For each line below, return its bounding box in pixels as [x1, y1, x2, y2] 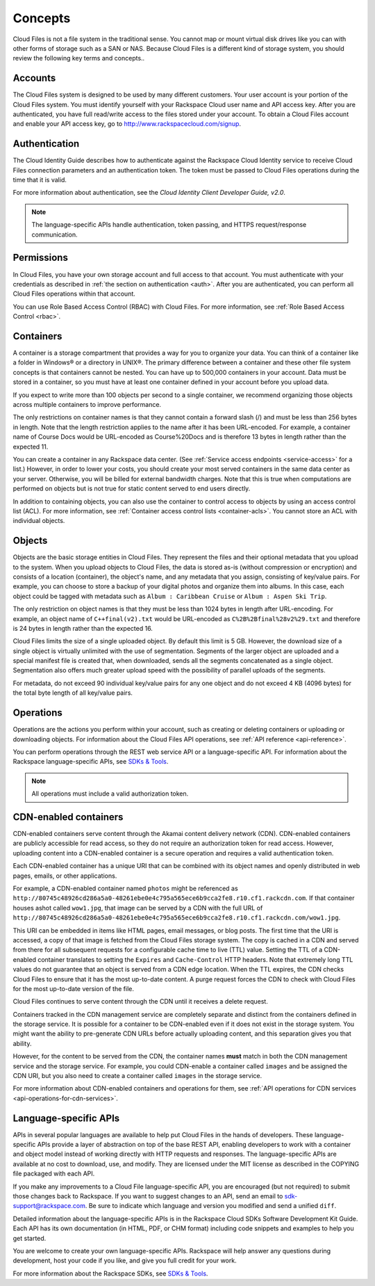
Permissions [12, 252, 69, 264]
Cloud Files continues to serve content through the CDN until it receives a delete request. [12, 997, 269, 1006]
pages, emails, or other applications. [12, 871, 117, 880]
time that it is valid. [12, 176, 67, 184]
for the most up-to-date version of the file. [12, 984, 135, 992]
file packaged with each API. [12, 1169, 95, 1178]
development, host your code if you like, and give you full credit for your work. [12, 1256, 237, 1265]
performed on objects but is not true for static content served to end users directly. [12, 484, 251, 493]
